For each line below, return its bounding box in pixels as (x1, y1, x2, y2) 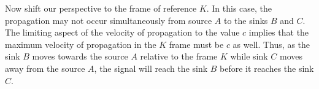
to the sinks (224, 14, 268, 26)
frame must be (169, 37, 224, 50)
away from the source (5, 61, 85, 74)
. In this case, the (206, 2, 272, 14)
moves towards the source (32, 50, 128, 63)
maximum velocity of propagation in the (5, 37, 156, 50)
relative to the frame (140, 50, 218, 63)
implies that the (248, 26, 309, 39)
